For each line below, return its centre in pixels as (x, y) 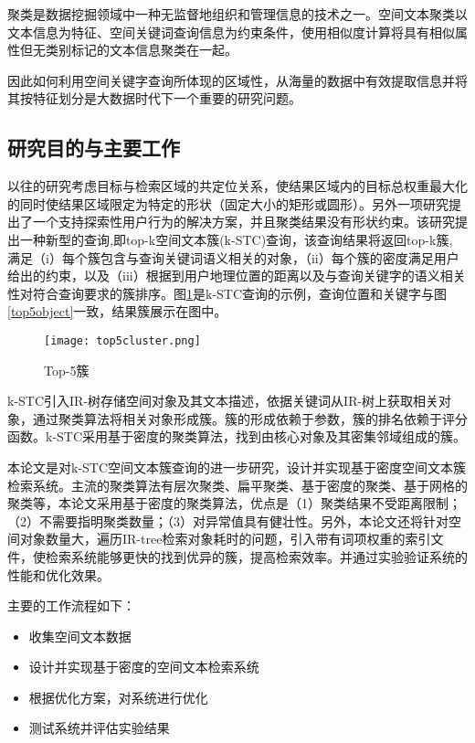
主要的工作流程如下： (71, 605)
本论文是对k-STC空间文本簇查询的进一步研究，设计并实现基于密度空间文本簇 (237, 467)
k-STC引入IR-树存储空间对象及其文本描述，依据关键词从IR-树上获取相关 (223, 401)
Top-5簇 (67, 370)
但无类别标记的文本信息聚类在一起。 (128, 50)
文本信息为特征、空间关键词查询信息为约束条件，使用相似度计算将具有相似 (231, 32)
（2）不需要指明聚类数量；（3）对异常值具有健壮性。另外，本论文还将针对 (228, 520)
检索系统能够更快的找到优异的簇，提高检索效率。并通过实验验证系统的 (256, 556)
